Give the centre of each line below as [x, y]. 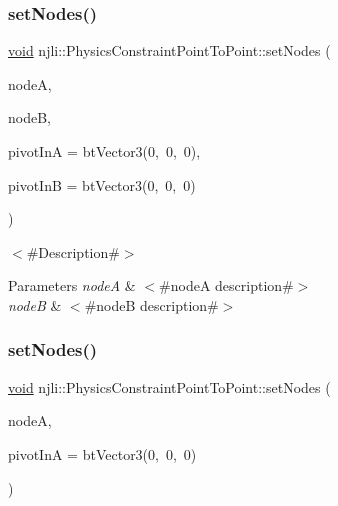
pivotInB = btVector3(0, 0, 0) [102, 184]
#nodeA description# [226, 285]
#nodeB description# [151, 304]
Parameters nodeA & [72, 285]
